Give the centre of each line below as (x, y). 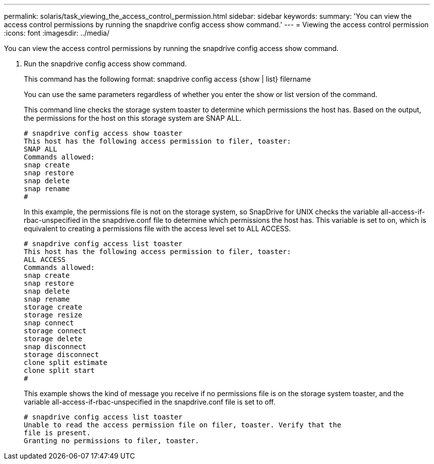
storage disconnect (61, 355)
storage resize (53, 315)
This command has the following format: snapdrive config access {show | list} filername (167, 79)
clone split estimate (66, 362)
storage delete (53, 339)
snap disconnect (55, 347)
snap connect (49, 323)
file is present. (57, 433)
